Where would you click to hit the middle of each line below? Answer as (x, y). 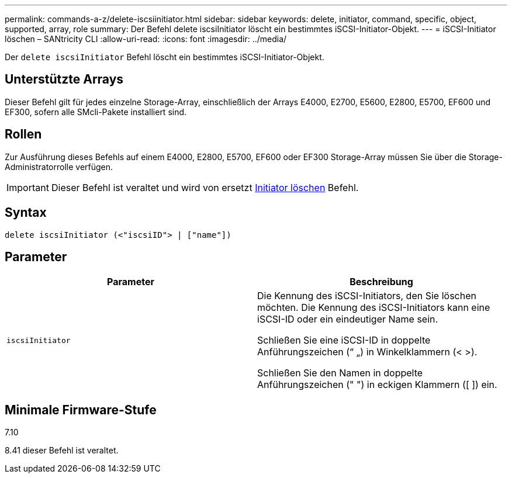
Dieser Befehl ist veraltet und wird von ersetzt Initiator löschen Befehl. (205, 187)
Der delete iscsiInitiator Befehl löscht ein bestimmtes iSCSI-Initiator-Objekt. (165, 57)
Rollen (23, 134)
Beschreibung (381, 282)
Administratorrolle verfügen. (59, 167)
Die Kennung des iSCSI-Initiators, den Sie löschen (367, 296)
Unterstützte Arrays (64, 79)
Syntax (26, 213)
